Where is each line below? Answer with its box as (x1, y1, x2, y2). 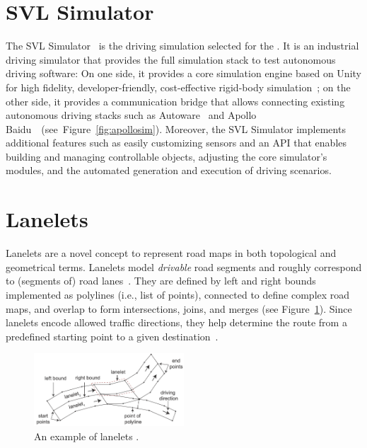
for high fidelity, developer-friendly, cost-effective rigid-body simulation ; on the (6, 79, 351, 94)
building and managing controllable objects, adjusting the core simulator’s (6, 149, 327, 163)
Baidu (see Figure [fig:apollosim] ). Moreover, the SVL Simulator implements (6, 121, 346, 136)
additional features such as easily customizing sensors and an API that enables (6, 135, 347, 150)
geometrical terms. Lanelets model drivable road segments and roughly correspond (6, 259, 362, 274)
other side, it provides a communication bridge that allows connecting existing (6, 93, 345, 108)
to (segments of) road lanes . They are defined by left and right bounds (6, 273, 316, 288)
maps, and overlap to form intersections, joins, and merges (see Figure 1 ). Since (6, 301, 352, 316)
